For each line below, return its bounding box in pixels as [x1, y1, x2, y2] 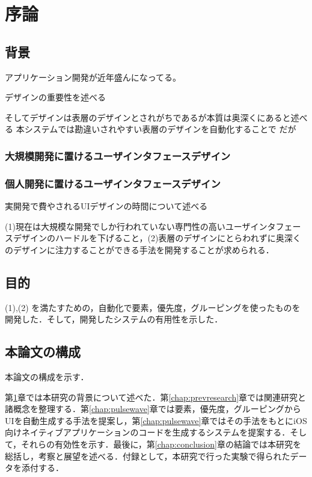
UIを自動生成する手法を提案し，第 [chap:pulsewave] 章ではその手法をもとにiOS [5, 414, 307, 426]
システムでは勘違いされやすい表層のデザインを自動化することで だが [24, 123, 296, 135]
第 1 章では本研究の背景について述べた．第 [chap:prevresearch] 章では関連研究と [5, 390, 307, 403]
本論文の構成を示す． [5, 370, 89, 383]
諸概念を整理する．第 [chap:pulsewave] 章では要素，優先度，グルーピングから [5, 402, 301, 415]
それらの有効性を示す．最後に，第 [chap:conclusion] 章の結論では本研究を [21, 437, 301, 450]
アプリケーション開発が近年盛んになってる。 [5, 70, 182, 83]
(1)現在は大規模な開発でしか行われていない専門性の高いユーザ [5, 220, 251, 232]
